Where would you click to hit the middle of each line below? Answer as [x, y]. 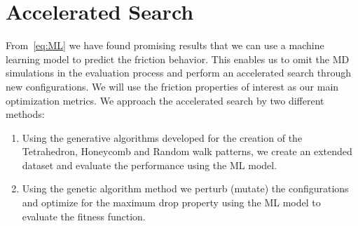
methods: [25, 114]
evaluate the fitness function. [84, 216]
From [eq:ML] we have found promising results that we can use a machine [165, 45]
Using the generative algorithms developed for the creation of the [162, 137]
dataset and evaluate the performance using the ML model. [150, 165]
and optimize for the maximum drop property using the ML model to [171, 202]
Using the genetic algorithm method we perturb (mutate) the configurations [185, 188]
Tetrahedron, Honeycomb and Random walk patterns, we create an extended [187, 151]
